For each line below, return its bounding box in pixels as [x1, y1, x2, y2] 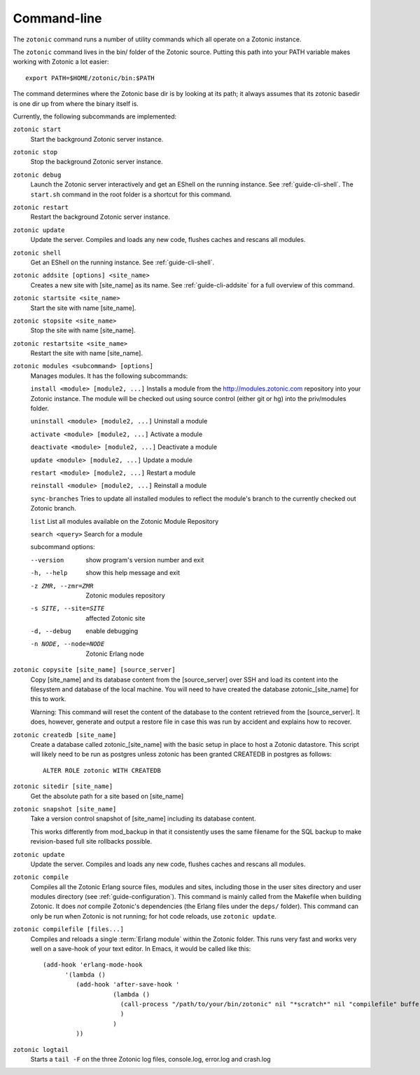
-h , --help [30, 569, 68, 577]
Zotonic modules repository [85, 591, 166, 600]
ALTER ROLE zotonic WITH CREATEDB [43, 766, 161, 774]
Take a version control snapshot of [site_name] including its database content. [30, 814, 256, 823]
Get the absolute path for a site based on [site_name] [30, 792, 184, 800]
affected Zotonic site [85, 614, 146, 622]
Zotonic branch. [30, 504, 76, 513]
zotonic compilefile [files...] [13, 926, 124, 933]
